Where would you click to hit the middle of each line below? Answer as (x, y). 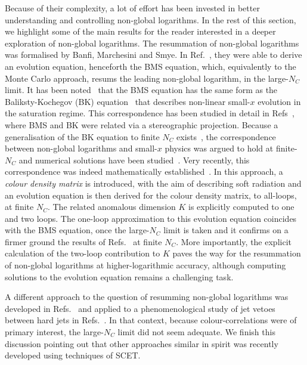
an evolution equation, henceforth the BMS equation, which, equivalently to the (151, 66)
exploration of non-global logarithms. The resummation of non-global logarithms (152, 43)
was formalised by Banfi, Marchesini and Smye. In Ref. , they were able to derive (153, 55)
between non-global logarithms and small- (81, 148)
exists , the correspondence (226, 136)
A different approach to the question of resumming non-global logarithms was (147, 297)
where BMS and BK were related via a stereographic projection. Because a (142, 124)
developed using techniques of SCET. (73, 355)
